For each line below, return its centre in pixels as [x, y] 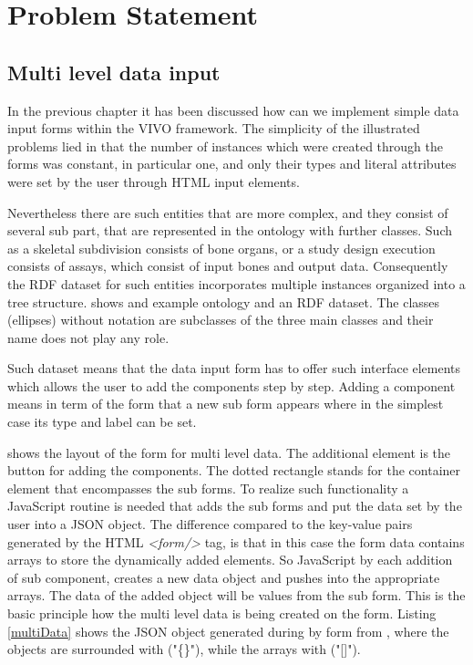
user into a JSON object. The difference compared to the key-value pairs [210, 524]
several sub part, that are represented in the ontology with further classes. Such [230, 230]
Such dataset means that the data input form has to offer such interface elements [234, 368]
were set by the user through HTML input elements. [154, 181]
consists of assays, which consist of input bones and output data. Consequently [228, 266]
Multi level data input [114, 72]
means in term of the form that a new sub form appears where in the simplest [226, 404]
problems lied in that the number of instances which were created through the [225, 145]
